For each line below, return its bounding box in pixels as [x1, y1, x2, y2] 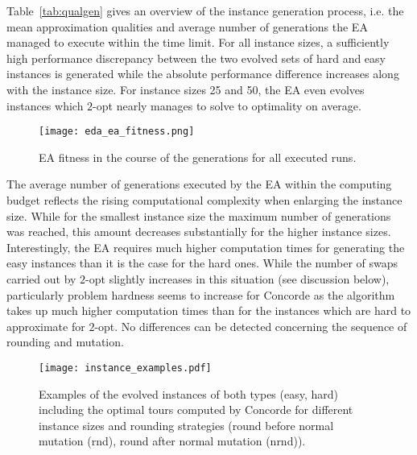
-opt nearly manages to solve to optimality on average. [93, 97, 361, 114]
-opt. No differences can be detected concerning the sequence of [94, 317, 407, 334]
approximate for [6, 317, 85, 334]
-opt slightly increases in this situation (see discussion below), [85, 270, 390, 287]
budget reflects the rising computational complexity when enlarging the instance [6, 192, 403, 208]
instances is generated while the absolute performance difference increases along [6, 65, 399, 82]
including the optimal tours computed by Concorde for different [39, 401, 353, 418]
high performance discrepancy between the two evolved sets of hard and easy [6, 49, 386, 66]
